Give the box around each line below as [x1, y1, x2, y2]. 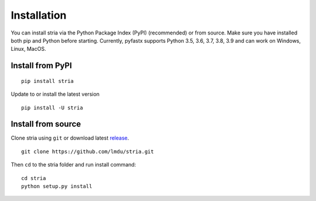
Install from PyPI [11, 61, 73, 71]
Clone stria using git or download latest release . [11, 134, 129, 141]
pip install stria [21, 78, 74, 84]
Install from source [11, 119, 81, 129]
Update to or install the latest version [11, 91, 99, 98]
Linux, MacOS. [11, 46, 46, 53]
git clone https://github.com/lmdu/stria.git [21, 148, 154, 155]
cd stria [21, 175, 46, 181]
